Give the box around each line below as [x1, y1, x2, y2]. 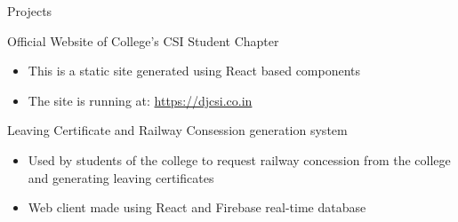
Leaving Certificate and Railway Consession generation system [7, 121, 348, 139]
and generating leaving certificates [28, 168, 214, 186]
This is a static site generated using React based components [28, 61, 361, 80]
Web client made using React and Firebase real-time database [28, 198, 366, 217]
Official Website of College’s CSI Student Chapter [7, 31, 279, 50]
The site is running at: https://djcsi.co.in [28, 91, 253, 109]
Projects [7, 2, 52, 20]
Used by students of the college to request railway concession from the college [28, 150, 451, 169]
